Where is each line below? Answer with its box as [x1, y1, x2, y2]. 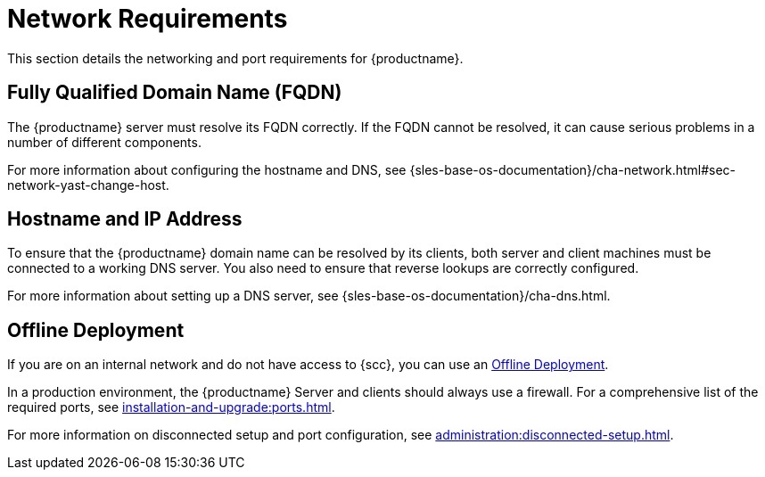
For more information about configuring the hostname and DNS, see [7, 161, 407, 177]
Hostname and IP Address [7, 208, 243, 231]
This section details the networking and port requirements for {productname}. [7, 50, 464, 66]
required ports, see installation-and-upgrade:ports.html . [7, 399, 335, 415]
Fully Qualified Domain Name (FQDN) [7, 81, 342, 104]
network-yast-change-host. [7, 177, 169, 193]
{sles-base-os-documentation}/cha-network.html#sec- [409, 161, 736, 177]
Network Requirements [7, 4, 288, 34]
